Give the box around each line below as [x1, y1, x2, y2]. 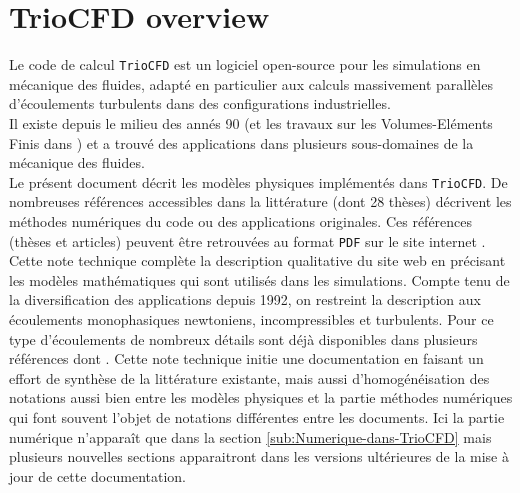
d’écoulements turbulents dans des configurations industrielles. [9, 93, 391, 114]
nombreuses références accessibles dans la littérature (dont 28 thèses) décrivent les [9, 191, 512, 212]
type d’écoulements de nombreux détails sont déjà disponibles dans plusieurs [9, 328, 478, 349]
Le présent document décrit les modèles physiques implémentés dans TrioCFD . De [9, 171, 508, 192]
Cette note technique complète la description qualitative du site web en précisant [9, 250, 506, 271]
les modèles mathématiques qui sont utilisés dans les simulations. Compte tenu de [9, 269, 510, 290]
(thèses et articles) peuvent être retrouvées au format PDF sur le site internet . [9, 230, 486, 251]
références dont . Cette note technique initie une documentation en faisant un [9, 348, 484, 369]
